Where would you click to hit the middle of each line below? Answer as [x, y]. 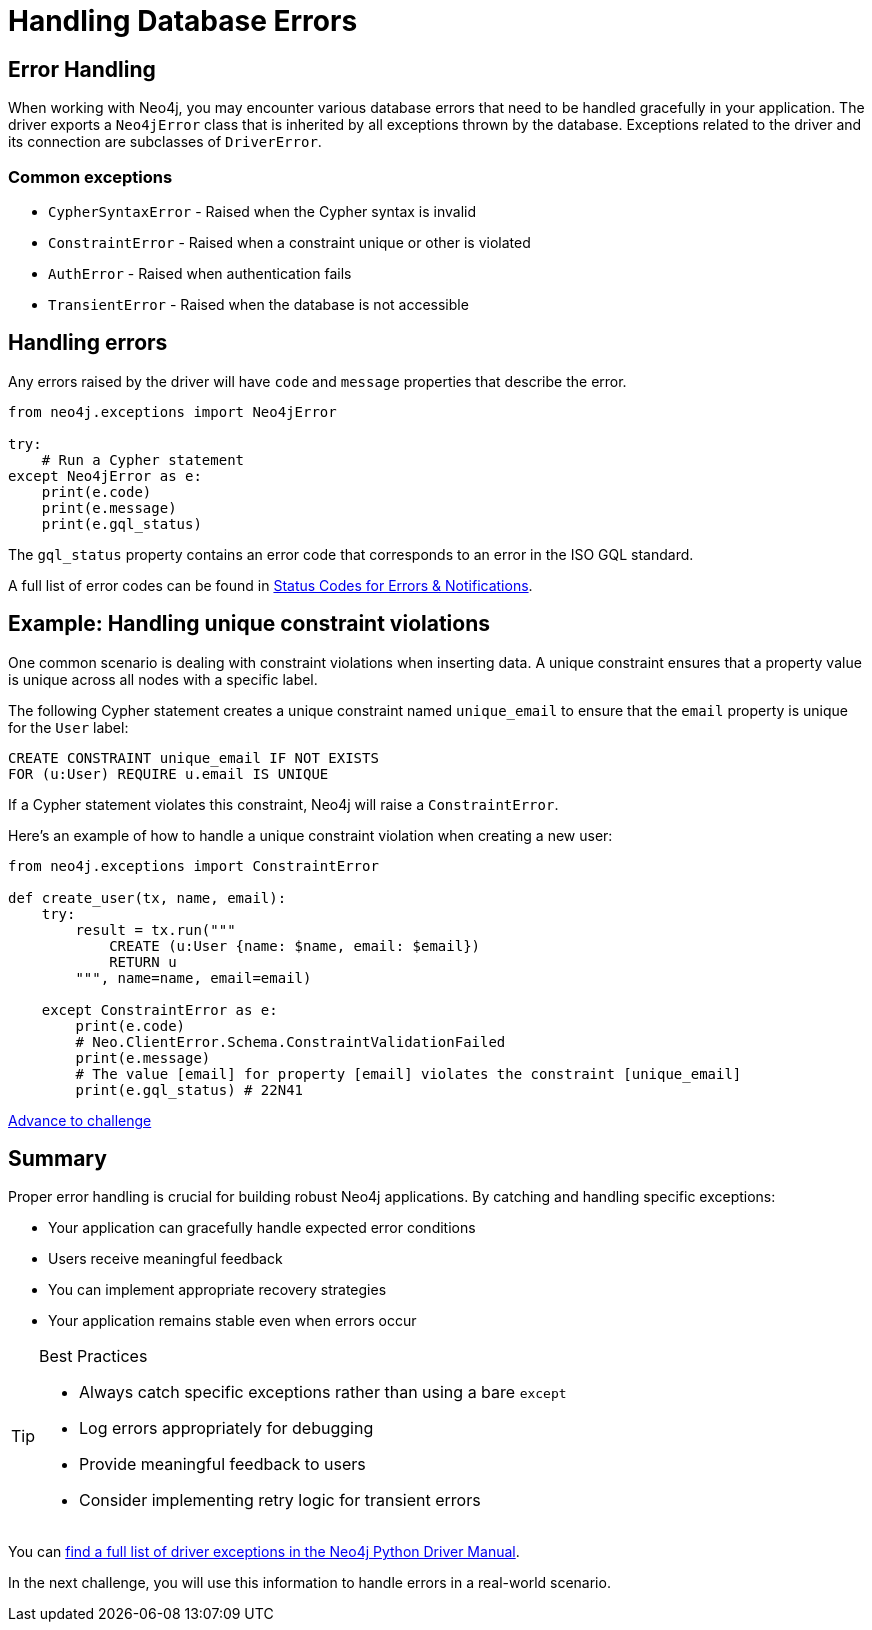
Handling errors [88, 343]
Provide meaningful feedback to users [222, 1464]
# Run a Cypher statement [143, 459]
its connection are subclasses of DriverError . [165, 142]
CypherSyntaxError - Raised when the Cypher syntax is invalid [262, 211]
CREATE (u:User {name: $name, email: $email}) [295, 945]
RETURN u [143, 961]
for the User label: [68, 727]
